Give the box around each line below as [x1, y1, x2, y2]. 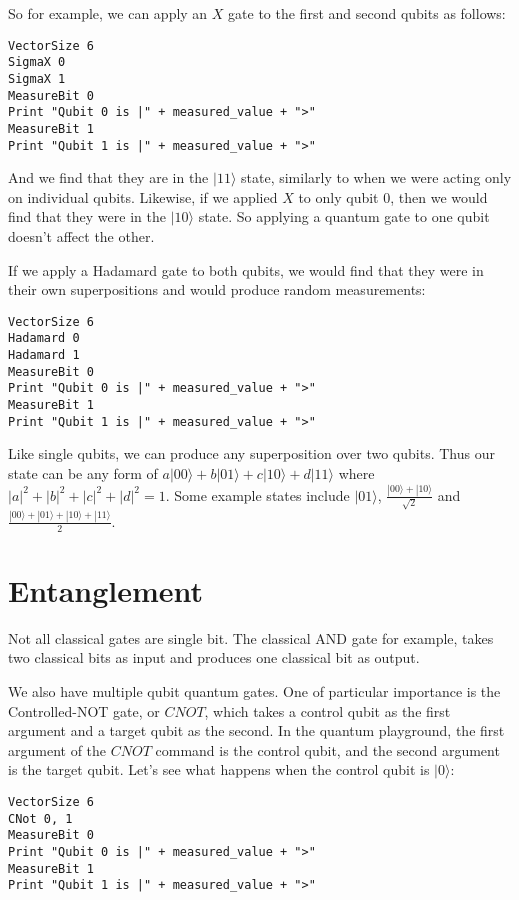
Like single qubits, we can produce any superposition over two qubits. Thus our [8, 443, 495, 464]
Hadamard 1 [8, 348, 80, 363]
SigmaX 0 [8, 55, 66, 70]
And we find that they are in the [8, 167, 209, 188]
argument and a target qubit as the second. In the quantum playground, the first [8, 720, 505, 741]
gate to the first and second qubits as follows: [228, 3, 506, 23]
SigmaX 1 [8, 71, 66, 86]
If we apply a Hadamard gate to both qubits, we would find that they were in [8, 259, 484, 280]
